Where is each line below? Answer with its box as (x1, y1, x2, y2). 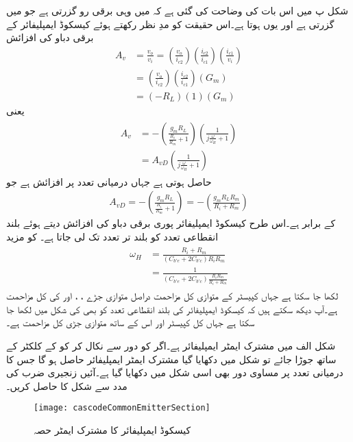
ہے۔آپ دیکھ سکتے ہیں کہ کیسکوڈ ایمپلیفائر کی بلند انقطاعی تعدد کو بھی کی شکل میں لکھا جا (6, 302, 338, 316)
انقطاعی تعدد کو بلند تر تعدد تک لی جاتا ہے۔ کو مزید (6, 229, 219, 243)
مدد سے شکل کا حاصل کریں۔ (6, 378, 127, 393)
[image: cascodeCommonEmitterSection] (34, 403, 210, 413)
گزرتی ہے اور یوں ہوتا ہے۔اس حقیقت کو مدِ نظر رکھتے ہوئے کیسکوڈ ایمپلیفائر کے (6, 16, 334, 31)
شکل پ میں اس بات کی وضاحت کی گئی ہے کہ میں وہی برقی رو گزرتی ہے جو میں (6, 3, 348, 17)
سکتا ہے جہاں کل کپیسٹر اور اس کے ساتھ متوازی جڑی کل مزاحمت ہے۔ (6, 315, 255, 330)
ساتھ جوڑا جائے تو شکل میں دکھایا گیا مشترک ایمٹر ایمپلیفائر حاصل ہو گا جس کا (6, 352, 337, 366)
